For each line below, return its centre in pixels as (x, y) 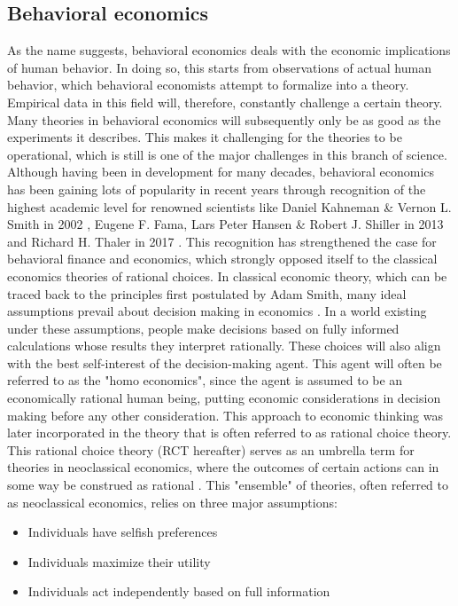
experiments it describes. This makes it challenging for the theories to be (205, 137)
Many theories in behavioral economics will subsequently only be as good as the (224, 119)
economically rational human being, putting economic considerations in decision (224, 398)
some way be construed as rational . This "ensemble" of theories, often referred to (228, 485)
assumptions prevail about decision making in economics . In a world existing (217, 311)
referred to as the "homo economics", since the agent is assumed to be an (205, 380)
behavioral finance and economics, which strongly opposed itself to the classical (222, 259)
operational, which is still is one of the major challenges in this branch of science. (227, 154)
